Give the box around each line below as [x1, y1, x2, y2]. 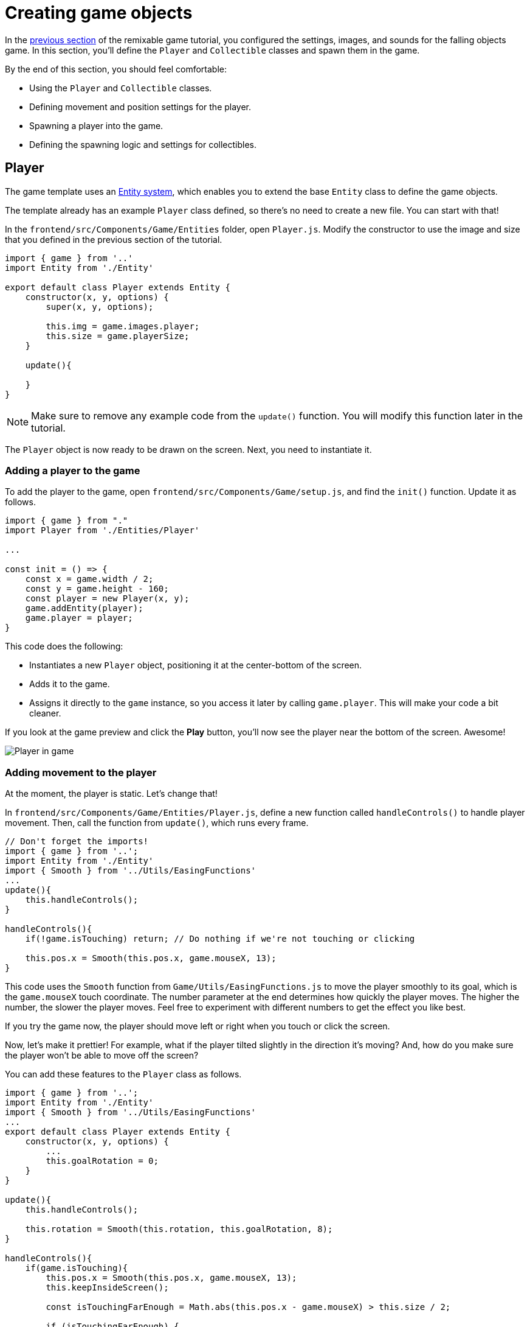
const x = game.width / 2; [25, 574, 154, 584]
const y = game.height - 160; [25, 584, 169, 594]
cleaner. [29, 708, 61, 719]
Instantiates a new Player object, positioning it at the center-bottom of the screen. [29, 660, 362, 671]
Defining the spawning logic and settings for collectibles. [29, 139, 256, 150]
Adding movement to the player [5, 766, 157, 779]
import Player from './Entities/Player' [5, 525, 200, 536]
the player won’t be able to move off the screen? [5, 1050, 199, 1061]
